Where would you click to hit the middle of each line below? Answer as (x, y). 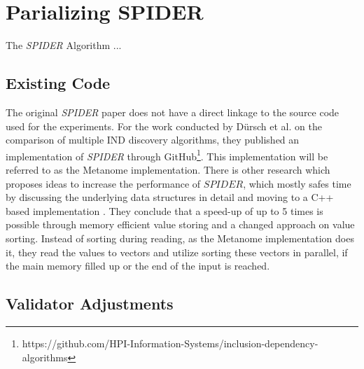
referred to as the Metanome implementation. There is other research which (168, 169)
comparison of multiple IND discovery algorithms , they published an (153, 140)
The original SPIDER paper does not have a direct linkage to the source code (173, 112)
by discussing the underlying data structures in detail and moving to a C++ (170, 197)
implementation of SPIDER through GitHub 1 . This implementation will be (167, 155)
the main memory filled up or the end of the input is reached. (138, 266)
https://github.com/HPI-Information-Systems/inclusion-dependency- (170, 343)
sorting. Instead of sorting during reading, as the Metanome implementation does (180, 238)
